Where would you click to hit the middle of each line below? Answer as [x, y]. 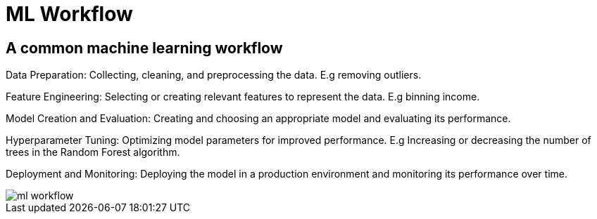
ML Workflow [69, 14]
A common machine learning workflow [144, 48]
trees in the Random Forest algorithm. [93, 152]
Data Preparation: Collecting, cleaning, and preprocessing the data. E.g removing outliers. [214, 75]
